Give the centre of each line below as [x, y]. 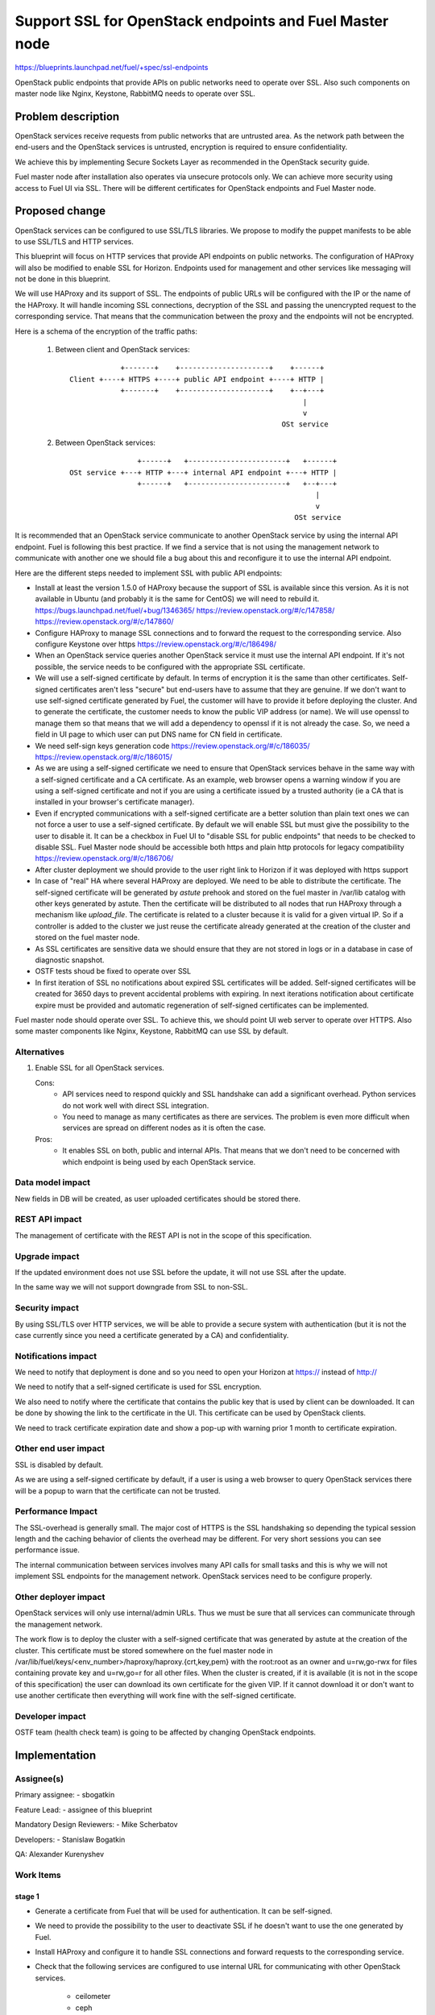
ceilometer [93, 1996]
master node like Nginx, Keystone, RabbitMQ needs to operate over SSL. [135, 93]
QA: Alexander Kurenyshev [60, 1854]
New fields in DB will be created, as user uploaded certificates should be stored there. [158, 1199]
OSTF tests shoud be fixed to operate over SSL [113, 971]
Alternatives [39, 1052]
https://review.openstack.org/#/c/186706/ [104, 858]
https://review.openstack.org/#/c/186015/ [104, 757]
